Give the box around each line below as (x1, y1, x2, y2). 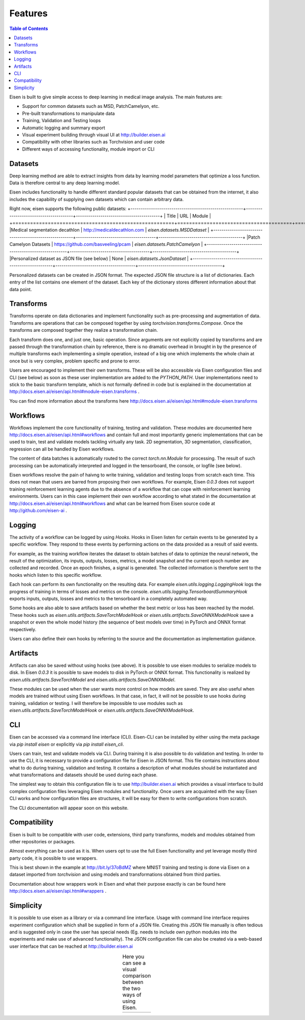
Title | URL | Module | (166, 213, 211, 219)
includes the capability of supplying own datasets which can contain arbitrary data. (9, 196, 184, 202)
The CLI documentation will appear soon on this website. (9, 805, 129, 811)
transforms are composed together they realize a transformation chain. (9, 327, 158, 333)
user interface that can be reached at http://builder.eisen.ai (9, 943, 133, 949)
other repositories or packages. (9, 838, 76, 844)
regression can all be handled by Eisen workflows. (9, 446, 115, 452)
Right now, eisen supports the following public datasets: (9, 206, 127, 212)
